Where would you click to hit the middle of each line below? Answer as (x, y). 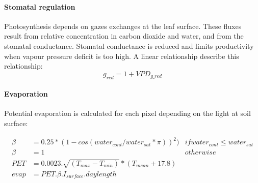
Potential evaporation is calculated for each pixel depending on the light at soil (127, 113)
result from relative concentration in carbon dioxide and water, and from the (124, 36)
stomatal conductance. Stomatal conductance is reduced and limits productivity (129, 45)
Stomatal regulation (40, 6)
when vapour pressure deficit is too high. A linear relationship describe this (122, 56)
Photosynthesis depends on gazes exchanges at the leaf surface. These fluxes (123, 26)
